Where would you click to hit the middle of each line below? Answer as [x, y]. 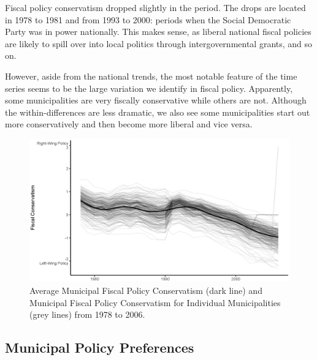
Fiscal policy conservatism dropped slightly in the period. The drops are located [155, 7]
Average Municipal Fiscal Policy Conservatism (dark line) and [146, 291]
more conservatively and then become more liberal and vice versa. [129, 124]
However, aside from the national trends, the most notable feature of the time [151, 76]
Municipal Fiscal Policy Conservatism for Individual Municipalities [155, 302]
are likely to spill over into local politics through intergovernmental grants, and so [159, 43]
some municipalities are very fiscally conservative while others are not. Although [156, 100]
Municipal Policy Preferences [100, 347]
